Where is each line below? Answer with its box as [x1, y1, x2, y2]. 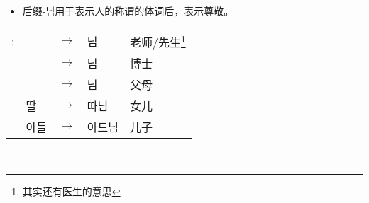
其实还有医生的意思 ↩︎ [22, 183, 121, 198]
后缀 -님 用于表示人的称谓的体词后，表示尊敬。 [22, 4, 234, 18]
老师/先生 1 [129, 31, 186, 50]
